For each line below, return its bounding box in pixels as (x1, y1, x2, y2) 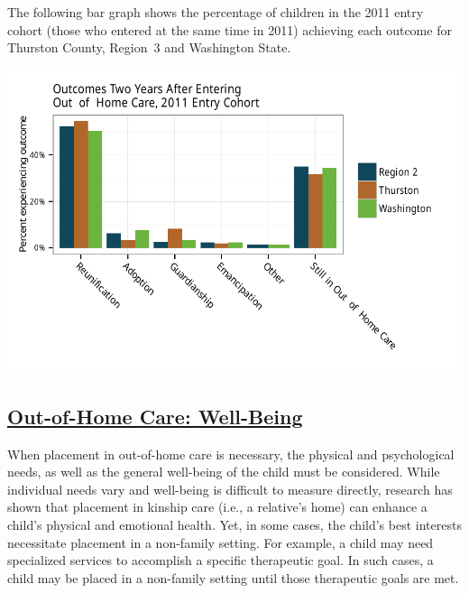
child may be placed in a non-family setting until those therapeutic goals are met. (7, 568, 459, 587)
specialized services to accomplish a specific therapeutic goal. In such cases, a (7, 551, 434, 570)
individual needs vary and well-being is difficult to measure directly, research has (7, 479, 453, 498)
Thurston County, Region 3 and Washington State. (7, 38, 291, 57)
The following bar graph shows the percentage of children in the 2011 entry (7, 3, 424, 21)
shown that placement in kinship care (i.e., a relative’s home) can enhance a (7, 497, 428, 516)
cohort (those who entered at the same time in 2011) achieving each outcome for (7, 20, 452, 39)
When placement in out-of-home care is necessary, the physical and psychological (7, 444, 455, 463)
